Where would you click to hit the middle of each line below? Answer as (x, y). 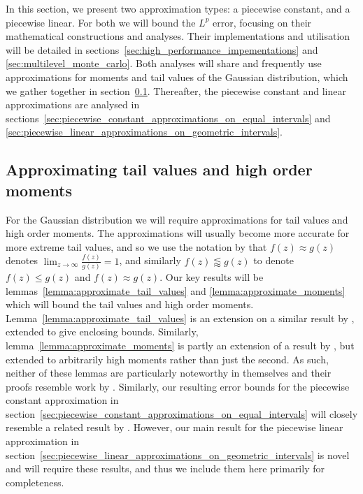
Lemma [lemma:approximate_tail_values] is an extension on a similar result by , (180, 318)
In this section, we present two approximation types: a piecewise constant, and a (178, 8)
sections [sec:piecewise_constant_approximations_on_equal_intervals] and (168, 118)
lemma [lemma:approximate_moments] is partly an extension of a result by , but (180, 345)
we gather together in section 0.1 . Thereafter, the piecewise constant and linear (176, 90)
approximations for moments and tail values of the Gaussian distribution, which (177, 77)
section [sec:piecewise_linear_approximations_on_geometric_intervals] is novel (178, 455)
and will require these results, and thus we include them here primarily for (165, 468)
